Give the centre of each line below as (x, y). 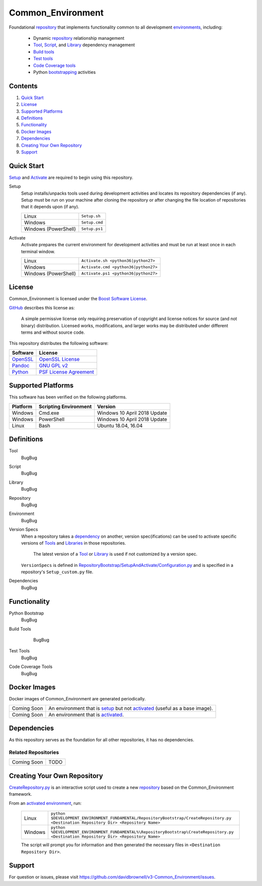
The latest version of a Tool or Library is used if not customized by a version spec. (115, 554)
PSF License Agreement (66, 372)
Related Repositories (34, 752)
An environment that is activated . (86, 715)
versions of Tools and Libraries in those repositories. (74, 543)
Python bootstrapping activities (65, 72)
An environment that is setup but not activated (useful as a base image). (131, 708)
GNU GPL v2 (53, 365)
